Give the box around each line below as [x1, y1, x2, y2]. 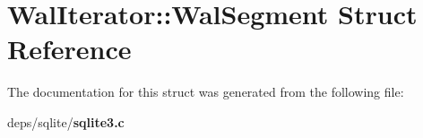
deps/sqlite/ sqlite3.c [7, 112, 125, 131]
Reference [7, 30, 132, 67]
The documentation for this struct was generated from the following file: [7, 82, 404, 101]
